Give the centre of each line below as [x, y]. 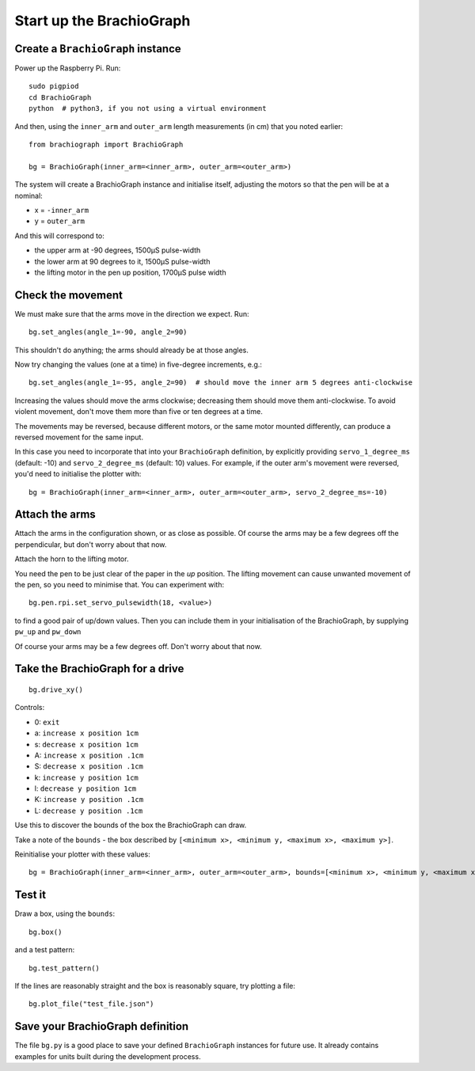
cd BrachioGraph [60, 97]
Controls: [30, 708]
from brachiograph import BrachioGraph [106, 145]
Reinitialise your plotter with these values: [82, 854]
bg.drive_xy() [56, 689]
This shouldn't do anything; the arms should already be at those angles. [132, 350]
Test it [30, 895]
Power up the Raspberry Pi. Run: [68, 68]
